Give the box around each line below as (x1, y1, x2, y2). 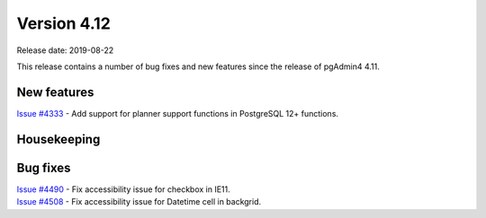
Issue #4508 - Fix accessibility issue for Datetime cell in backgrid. (16, 196, 262, 207)
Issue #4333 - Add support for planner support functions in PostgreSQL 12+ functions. (16, 108, 339, 118)
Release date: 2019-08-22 (16, 45, 114, 56)
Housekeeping (16, 131, 101, 147)
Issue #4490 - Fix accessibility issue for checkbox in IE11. (16, 184, 231, 195)
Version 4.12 (16, 13, 112, 33)
